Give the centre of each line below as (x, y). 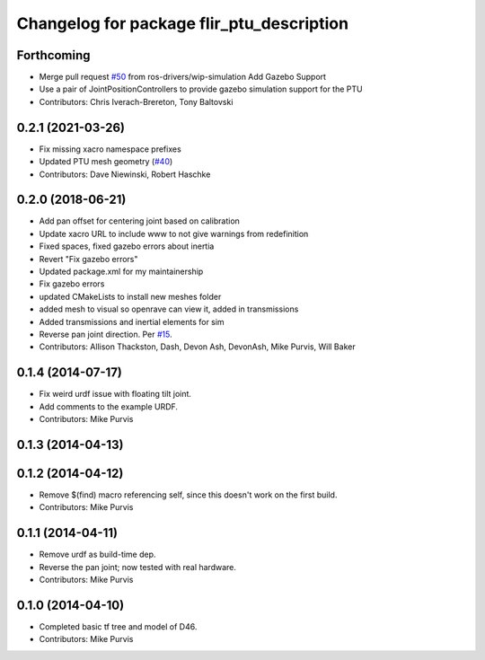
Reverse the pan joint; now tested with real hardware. (138, 567)
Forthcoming (53, 55)
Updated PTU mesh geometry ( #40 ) (106, 162)
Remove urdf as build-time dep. (97, 554)
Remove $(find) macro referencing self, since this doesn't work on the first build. (188, 495)
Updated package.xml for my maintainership (121, 271)
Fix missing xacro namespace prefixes (110, 149)
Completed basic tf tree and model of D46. (118, 626)
